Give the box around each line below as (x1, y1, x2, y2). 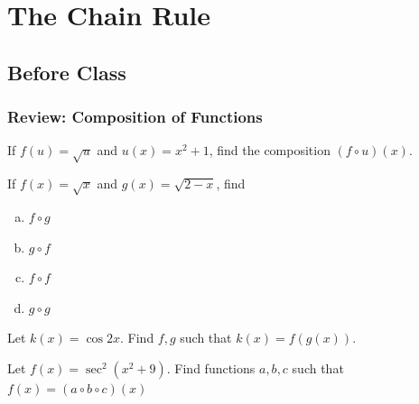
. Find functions (166, 358, 256, 377)
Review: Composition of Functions (7, 106, 263, 128)
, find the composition (209, 141, 331, 160)
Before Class (7, 58, 126, 86)
